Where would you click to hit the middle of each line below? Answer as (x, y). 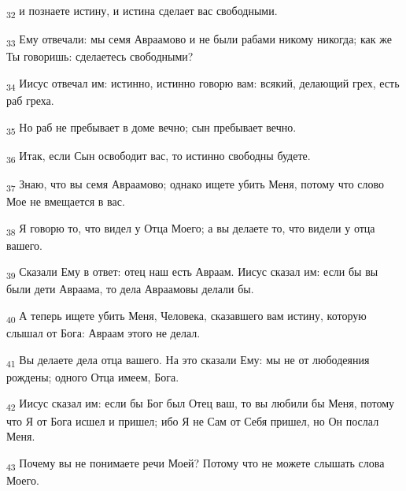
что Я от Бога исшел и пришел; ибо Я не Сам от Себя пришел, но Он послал (193, 420)
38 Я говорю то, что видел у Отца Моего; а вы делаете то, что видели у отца (191, 229)
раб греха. (30, 100)
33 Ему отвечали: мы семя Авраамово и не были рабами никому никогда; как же (199, 40)
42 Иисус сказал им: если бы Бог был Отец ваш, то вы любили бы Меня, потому (201, 404)
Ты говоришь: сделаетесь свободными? (100, 56)
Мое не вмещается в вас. (66, 201)
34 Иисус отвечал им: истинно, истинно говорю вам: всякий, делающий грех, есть (203, 84)
